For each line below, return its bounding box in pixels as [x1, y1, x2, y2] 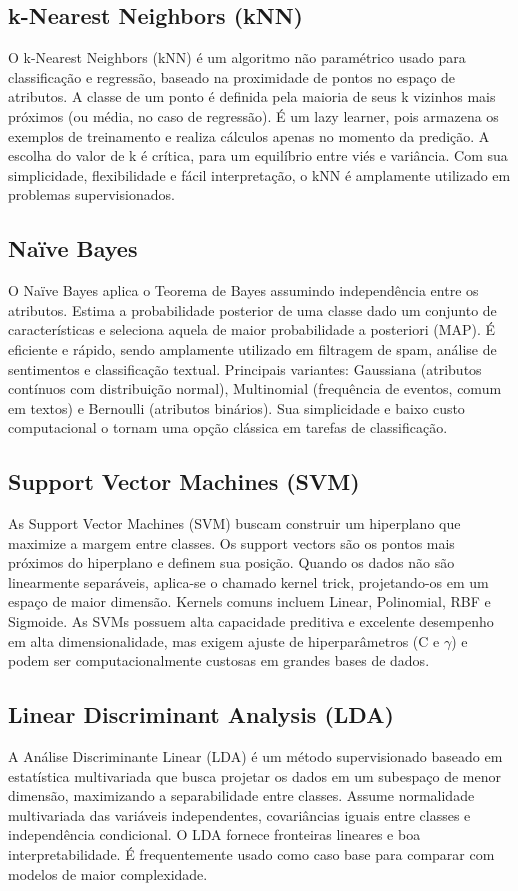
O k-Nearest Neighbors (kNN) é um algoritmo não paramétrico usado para [8, 47, 466, 68]
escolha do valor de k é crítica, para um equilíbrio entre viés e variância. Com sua [8, 145, 508, 166]
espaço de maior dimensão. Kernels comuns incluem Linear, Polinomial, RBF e [8, 591, 491, 612]
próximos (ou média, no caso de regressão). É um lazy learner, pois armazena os [8, 105, 499, 126]
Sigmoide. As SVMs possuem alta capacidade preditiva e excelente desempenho [8, 611, 494, 632]
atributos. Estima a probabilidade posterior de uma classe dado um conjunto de [8, 299, 497, 320]
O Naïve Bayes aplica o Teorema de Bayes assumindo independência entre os [8, 280, 479, 301]
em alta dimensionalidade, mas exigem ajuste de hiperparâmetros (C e [8, 630, 440, 651]
